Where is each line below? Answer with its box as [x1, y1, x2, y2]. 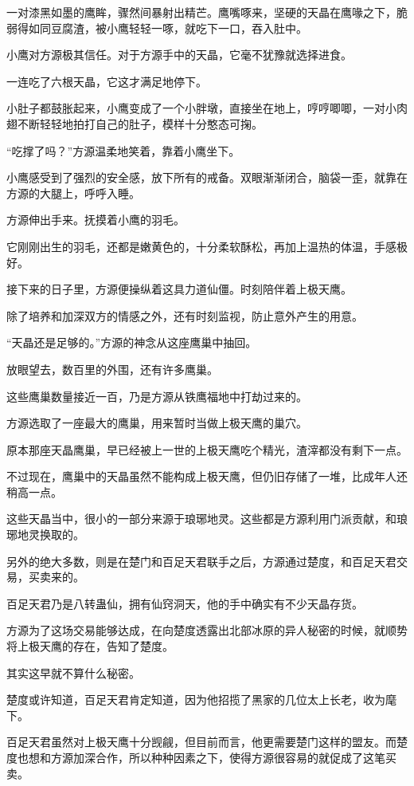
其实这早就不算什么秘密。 [6, 664, 140, 681]
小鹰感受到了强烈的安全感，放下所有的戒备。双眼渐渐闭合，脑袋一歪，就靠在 [6, 169, 408, 186]
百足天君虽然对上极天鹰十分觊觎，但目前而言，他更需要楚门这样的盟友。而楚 [6, 733, 408, 750]
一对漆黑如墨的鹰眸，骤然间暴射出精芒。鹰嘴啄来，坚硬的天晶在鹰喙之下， [6, 4, 396, 20]
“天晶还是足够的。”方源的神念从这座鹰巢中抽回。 [6, 334, 257, 351]
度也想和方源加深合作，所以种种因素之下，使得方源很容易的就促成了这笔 [6, 749, 385, 765]
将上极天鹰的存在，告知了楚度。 [6, 638, 174, 654]
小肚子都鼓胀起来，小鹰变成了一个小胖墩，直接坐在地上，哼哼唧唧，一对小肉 [6, 100, 408, 116]
